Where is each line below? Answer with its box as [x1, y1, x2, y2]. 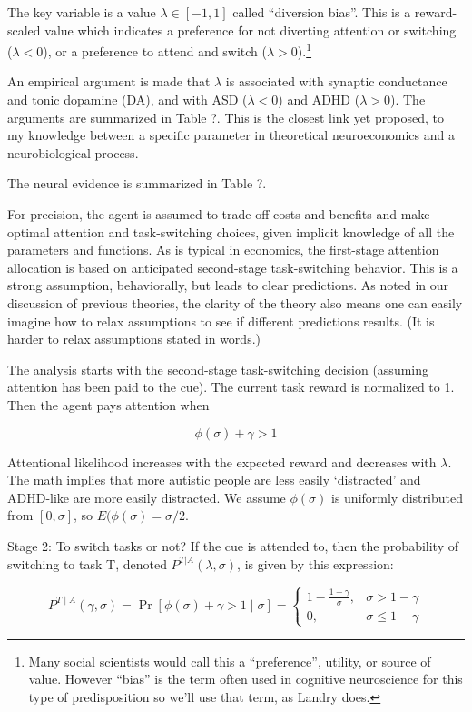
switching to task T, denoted [7, 554, 167, 573]
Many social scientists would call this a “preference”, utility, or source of [28, 651, 431, 670]
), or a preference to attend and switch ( [43, 41, 268, 60]
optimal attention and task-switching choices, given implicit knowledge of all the [7, 222, 455, 241]
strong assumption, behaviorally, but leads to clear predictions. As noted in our [7, 276, 449, 295]
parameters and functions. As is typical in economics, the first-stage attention [7, 240, 439, 259]
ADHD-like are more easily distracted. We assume [7, 487, 286, 506]
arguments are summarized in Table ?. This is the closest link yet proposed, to [7, 107, 444, 126]
